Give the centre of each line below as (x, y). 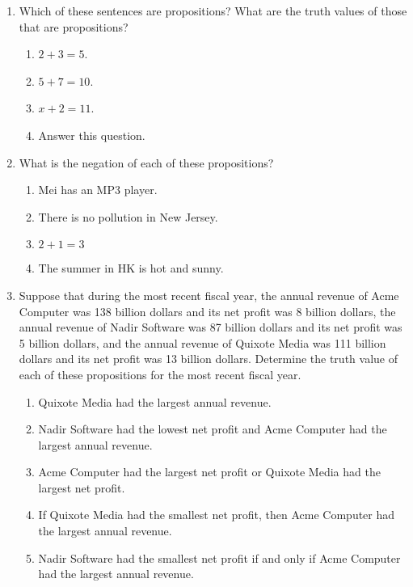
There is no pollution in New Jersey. (128, 216)
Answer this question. (92, 135)
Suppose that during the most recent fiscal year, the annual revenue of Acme (209, 295)
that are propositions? (74, 26)
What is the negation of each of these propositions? (146, 162)
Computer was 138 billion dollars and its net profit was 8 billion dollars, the (207, 311)
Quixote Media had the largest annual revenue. (155, 401)
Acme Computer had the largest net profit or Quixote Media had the (209, 472)
